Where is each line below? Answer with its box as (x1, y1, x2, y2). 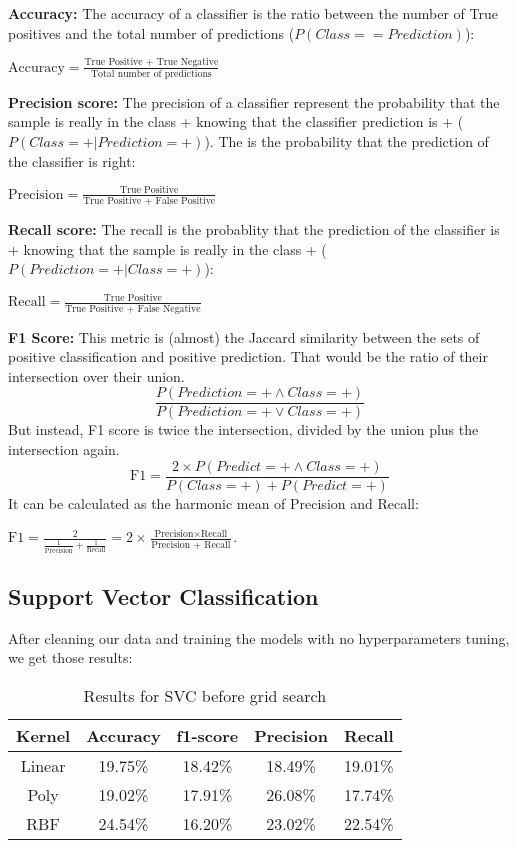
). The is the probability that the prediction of (204, 131, 489, 151)
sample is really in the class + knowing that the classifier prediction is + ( (8, 111, 464, 132)
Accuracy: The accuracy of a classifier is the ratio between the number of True (8, 3, 498, 23)
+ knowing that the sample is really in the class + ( (8, 238, 327, 259)
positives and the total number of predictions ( (8, 22, 295, 43)
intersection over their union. (8, 365, 185, 386)
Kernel (16, 724, 71, 748)
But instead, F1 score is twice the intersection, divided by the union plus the (8, 419, 479, 440)
